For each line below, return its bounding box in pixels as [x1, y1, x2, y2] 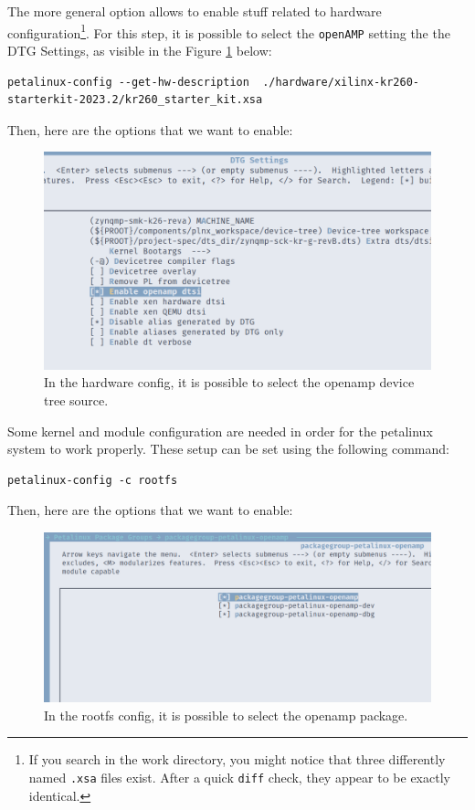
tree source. [44, 390, 109, 409]
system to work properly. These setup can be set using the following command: [7, 439, 449, 458]
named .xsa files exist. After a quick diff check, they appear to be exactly [28, 768, 450, 787]
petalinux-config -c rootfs [7, 473, 178, 487]
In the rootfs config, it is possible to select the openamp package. [44, 705, 408, 724]
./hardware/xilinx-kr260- [262, 75, 420, 89]
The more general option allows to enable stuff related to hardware [7, 2, 382, 20]
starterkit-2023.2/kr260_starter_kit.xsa [7, 93, 263, 107]
